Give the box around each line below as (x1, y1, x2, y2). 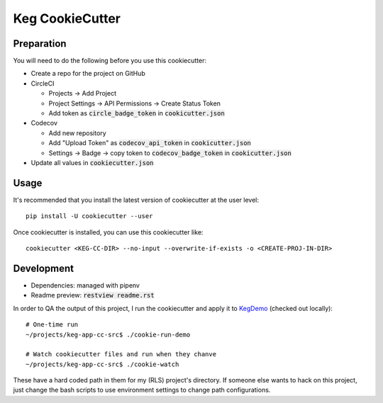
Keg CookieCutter (13, 11, 121, 26)
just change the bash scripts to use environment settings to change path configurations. (13, 386, 271, 395)
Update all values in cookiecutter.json (30, 158, 154, 166)
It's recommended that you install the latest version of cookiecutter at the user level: (13, 195, 259, 204)
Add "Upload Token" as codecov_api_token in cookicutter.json (48, 139, 252, 147)
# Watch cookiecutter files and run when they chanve (26, 351, 216, 358)
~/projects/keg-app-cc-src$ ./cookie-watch (26, 360, 179, 368)
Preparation (13, 38, 67, 50)
